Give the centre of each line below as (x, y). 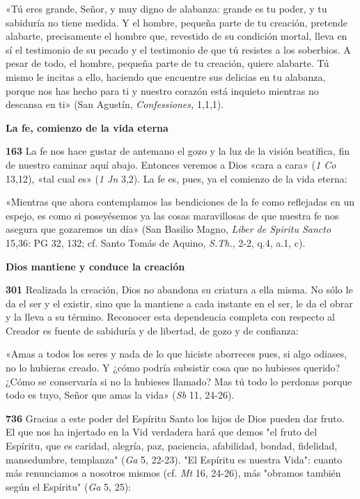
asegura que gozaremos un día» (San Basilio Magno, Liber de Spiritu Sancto (169, 229)
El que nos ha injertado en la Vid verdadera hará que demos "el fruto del (162, 432)
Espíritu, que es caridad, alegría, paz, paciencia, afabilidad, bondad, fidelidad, (172, 446)
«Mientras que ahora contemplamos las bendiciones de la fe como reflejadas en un (180, 202)
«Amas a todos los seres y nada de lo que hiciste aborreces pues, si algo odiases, (177, 354)
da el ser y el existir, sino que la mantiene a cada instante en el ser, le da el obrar (179, 303)
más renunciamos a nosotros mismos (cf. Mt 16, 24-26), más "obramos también (173, 473)
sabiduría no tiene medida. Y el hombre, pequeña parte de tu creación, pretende (177, 22)
